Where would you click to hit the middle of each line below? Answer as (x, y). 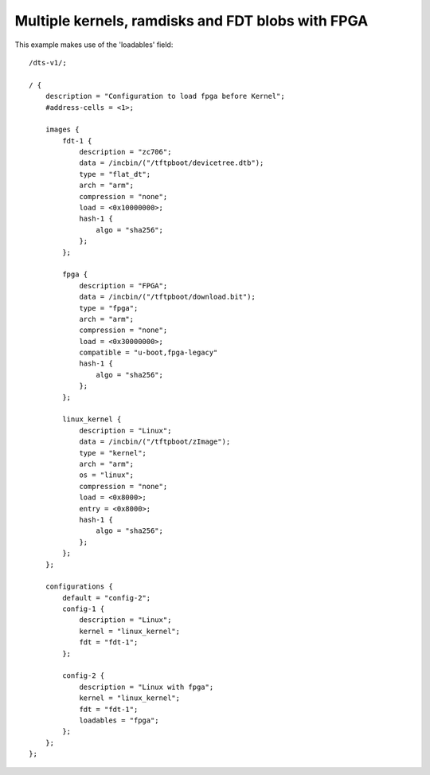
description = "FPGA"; (123, 286)
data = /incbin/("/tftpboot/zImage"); (155, 442)
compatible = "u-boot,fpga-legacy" (149, 353)
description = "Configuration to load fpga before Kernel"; (165, 96)
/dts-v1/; (48, 63)
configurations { (79, 587)
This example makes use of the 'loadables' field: (94, 45)
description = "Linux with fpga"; (147, 687)
